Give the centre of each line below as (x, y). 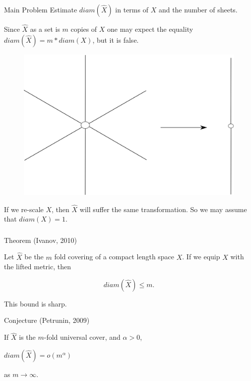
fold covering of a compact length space (114, 257)
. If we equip (201, 257)
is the (27, 337)
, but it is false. (116, 39)
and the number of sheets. (198, 9)
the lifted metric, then (37, 267)
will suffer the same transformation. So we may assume (163, 209)
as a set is (45, 29)
